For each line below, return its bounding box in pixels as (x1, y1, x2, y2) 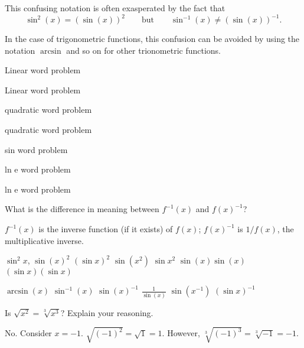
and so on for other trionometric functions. (66, 44, 221, 56)
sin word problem (5, 143, 68, 155)
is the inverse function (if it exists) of (38, 223, 173, 235)
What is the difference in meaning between (5, 203, 159, 215)
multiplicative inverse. (5, 234, 84, 246)
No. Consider (5, 327, 52, 339)
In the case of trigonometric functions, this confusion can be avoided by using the (5, 32, 300, 45)
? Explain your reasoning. (60, 306, 153, 318)
